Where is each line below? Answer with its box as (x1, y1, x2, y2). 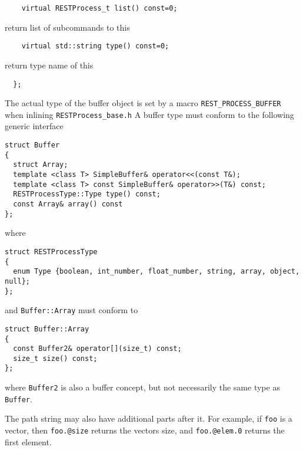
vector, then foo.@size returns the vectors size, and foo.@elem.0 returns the (5, 424, 285, 436)
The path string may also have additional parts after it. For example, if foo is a (5, 412, 292, 425)
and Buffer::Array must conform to (5, 304, 138, 316)
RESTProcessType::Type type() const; (13, 190, 161, 199)
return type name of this (5, 58, 94, 71)
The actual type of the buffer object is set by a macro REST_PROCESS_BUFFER (5, 97, 281, 109)
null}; (5, 277, 30, 285)
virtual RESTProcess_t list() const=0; (21, 4, 178, 12)
